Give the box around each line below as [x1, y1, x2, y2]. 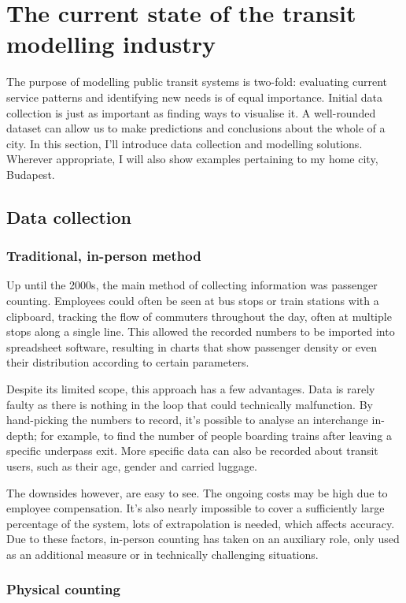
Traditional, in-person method [6, 246, 201, 266]
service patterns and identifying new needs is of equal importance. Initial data [6, 88, 383, 105]
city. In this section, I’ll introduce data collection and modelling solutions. [6, 135, 363, 151]
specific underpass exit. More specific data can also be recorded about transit [6, 442, 378, 459]
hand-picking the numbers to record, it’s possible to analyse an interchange [6, 411, 368, 428]
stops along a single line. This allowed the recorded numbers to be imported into [6, 323, 395, 340]
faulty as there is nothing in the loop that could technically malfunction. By [6, 396, 373, 412]
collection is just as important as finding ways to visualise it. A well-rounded [6, 104, 376, 121]
